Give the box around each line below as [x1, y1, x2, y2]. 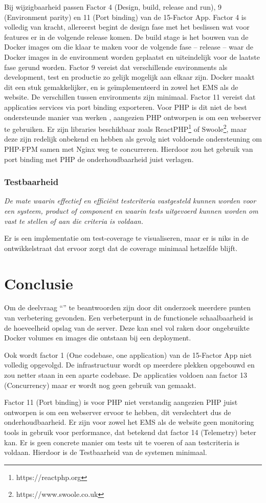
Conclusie [4, 272, 73, 293]
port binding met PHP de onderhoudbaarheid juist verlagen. [4, 153, 194, 164]
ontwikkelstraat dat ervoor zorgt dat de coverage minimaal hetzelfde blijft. [4, 242, 238, 253]
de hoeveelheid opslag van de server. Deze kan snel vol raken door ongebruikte [4, 322, 250, 333]
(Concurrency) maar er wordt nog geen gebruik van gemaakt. [4, 379, 196, 390]
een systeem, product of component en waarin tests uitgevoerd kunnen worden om [4, 205, 258, 216]
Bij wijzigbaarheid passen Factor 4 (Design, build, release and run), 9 [4, 2, 221, 12]
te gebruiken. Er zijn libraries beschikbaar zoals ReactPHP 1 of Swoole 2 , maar [4, 122, 247, 134]
